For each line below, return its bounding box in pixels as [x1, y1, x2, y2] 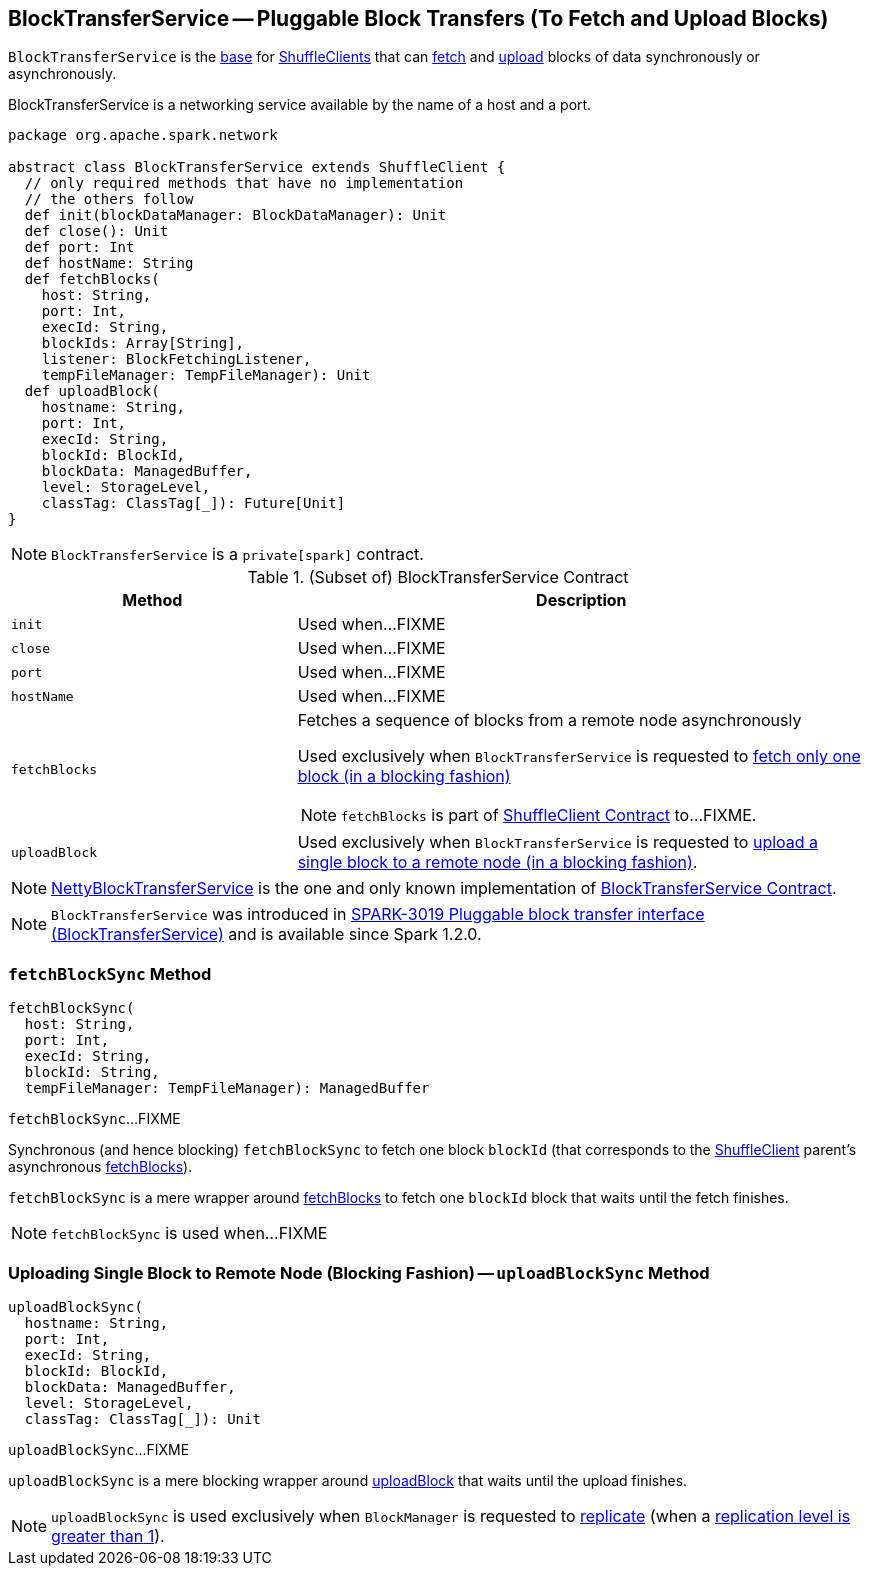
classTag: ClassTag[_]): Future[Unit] [41, 495, 346, 512]
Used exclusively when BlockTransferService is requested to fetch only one [297, 746, 861, 767]
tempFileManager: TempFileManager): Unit [41, 367, 371, 384]
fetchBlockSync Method [8, 963, 212, 984]
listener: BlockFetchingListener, [41, 351, 312, 368]
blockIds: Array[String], [41, 335, 245, 352]
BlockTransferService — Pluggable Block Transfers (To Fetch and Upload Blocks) [8, 6, 829, 31]
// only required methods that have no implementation [24, 175, 464, 192]
